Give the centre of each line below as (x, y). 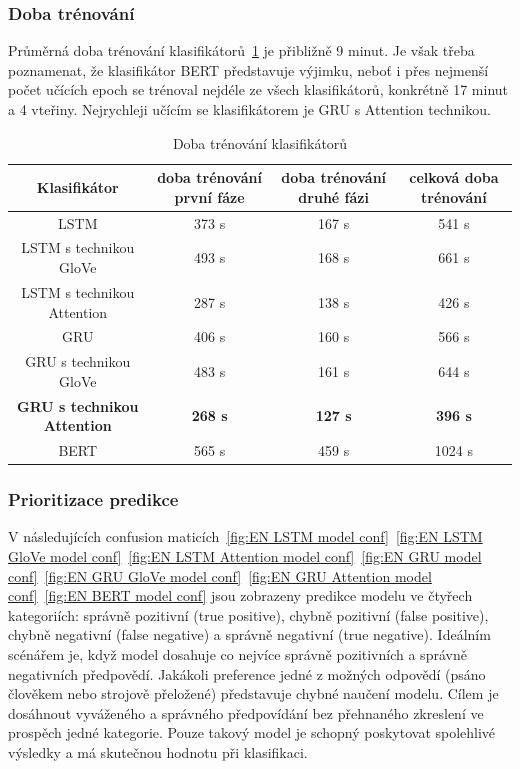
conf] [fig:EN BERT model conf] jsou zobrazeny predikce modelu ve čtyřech (240, 595)
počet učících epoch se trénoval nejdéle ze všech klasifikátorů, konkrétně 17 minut (258, 89)
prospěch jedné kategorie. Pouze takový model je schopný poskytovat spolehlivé (252, 732)
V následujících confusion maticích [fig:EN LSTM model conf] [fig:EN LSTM (245, 536)
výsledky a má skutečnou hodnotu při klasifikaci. (158, 751)
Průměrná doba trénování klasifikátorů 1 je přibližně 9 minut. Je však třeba (241, 50)
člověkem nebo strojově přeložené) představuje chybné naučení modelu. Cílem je (253, 693)
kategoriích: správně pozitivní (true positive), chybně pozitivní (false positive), (248, 614)
